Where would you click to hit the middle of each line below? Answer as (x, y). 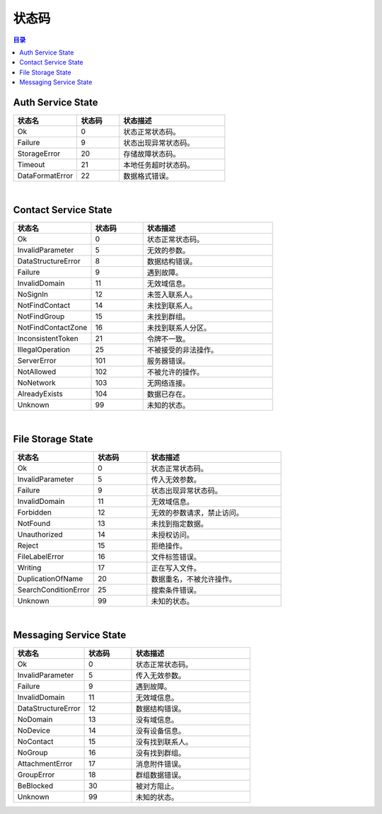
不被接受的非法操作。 (183, 350)
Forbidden (35, 512)
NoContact (35, 741)
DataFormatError (45, 176)
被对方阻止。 (157, 786)
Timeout (31, 165)
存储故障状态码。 (151, 154)
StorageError (39, 154)
